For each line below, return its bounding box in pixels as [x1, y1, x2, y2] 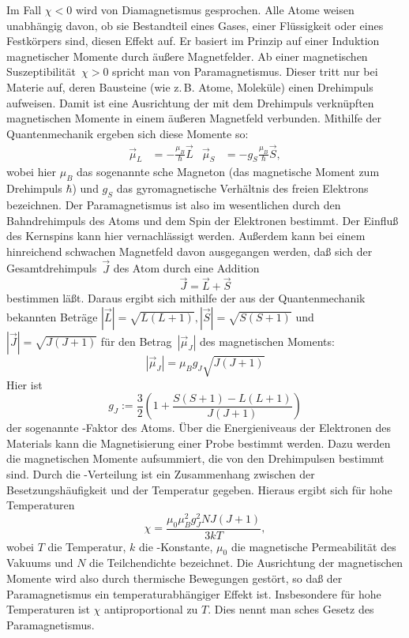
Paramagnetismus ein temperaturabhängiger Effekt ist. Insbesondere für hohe [6, 585, 381, 602]
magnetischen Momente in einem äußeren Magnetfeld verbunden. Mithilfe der [6, 110, 382, 126]
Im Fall [6, 2, 42, 17]
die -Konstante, [139, 538, 213, 554]
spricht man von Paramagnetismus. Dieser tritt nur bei [112, 63, 378, 80]
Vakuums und [6, 554, 73, 571]
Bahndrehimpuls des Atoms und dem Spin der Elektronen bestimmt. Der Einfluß [6, 212, 399, 228]
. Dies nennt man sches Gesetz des [208, 601, 374, 617]
